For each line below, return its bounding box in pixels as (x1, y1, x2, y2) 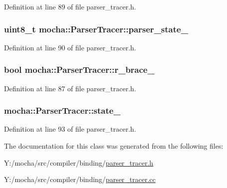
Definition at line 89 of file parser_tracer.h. (4, 1, 136, 11)
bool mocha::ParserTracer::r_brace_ (4, 63, 155, 76)
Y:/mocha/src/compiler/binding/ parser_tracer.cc (4, 174, 156, 185)
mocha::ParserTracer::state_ (4, 104, 121, 117)
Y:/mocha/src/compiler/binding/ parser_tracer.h (4, 157, 153, 168)
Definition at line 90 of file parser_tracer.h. (4, 42, 136, 52)
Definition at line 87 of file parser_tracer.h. (4, 83, 136, 93)
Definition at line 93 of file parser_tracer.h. (4, 124, 136, 134)
